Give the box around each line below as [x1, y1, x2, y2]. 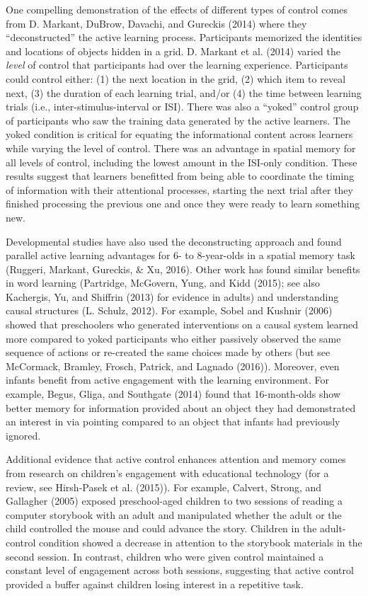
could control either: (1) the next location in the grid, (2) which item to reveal [6, 71, 346, 86]
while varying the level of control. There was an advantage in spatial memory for [6, 140, 356, 155]
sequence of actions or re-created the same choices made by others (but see [6, 345, 330, 360]
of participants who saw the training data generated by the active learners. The [6, 113, 350, 127]
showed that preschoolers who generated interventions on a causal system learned [6, 317, 359, 332]
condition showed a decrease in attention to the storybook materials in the [39, 534, 362, 549]
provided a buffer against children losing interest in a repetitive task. [6, 576, 304, 591]
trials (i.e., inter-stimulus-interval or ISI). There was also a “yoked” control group [6, 99, 359, 114]
